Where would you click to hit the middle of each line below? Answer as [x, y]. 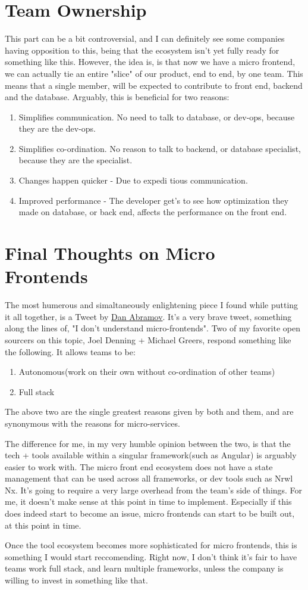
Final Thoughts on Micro [110, 253]
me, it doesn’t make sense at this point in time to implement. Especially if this [148, 501]
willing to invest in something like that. [76, 580]
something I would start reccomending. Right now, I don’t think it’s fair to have [151, 556]
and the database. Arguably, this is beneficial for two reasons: [117, 97]
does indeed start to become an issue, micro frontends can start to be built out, [150, 513]
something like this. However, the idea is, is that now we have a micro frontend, [150, 62]
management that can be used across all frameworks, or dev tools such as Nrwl [149, 478]
